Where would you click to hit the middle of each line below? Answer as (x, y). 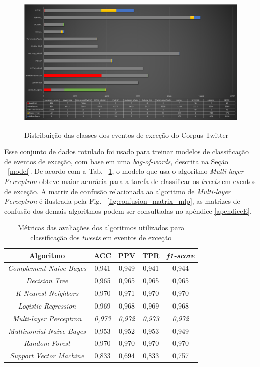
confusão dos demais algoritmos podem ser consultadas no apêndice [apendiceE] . (128, 210)
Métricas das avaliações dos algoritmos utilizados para (101, 228)
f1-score (181, 255)
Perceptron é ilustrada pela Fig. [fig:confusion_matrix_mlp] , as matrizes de (122, 201)
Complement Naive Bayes (47, 268)
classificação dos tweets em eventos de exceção (101, 237)
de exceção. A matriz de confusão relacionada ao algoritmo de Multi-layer (117, 191)
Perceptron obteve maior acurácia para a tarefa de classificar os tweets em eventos (130, 181)
